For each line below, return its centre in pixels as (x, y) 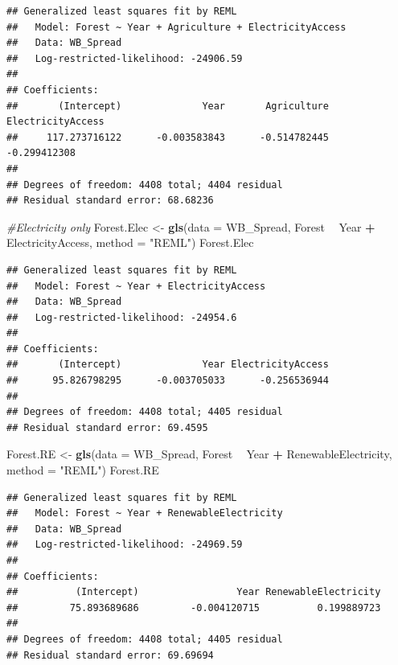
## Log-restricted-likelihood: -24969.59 (125, 545)
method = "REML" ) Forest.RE (83, 470)
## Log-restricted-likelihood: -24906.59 (125, 58)
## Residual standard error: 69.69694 (110, 655)
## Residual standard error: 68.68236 (110, 201)
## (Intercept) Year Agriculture (168, 106)
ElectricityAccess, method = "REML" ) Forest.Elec (130, 242)
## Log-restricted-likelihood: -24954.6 (122, 317)
